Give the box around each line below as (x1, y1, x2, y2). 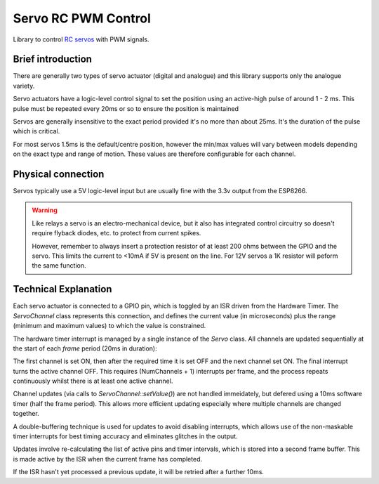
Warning (32, 206, 58, 214)
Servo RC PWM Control (13, 11, 151, 26)
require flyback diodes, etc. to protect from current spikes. (32, 229, 201, 237)
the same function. (32, 261, 86, 270)
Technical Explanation (13, 283, 112, 295)
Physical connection (13, 169, 105, 180)
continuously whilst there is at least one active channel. (13, 377, 173, 386)
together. (13, 410, 40, 418)
